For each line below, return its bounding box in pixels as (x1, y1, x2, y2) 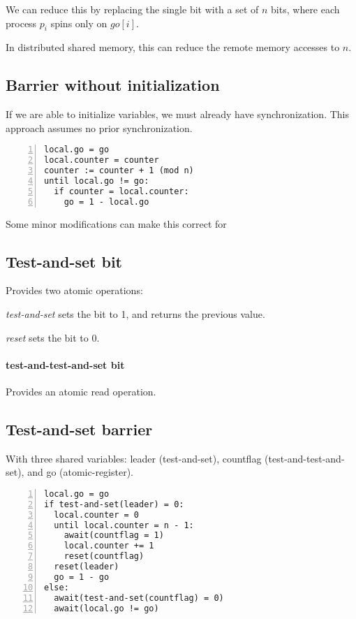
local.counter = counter (44, 155, 159, 166)
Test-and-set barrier (6, 418, 153, 439)
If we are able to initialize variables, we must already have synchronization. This (6, 107, 349, 122)
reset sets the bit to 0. (6, 330, 100, 344)
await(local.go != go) (54, 603, 159, 613)
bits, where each (271, 2, 340, 16)
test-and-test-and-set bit (6, 357, 125, 372)
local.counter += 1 (64, 541, 154, 551)
